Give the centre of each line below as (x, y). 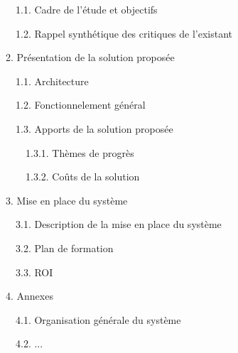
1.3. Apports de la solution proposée (94, 128)
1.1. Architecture (52, 81)
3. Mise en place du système (67, 200)
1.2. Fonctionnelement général (80, 105)
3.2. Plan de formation (64, 248)
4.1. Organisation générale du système (98, 319)
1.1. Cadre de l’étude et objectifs (86, 9)
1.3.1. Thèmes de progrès (80, 152)
